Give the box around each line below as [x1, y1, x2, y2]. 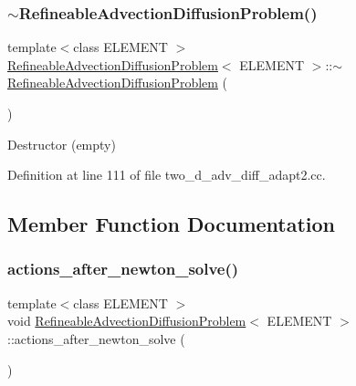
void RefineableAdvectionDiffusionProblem [7, 311, 246, 330]
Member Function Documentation [7, 210, 336, 238]
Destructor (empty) [7, 134, 116, 153]
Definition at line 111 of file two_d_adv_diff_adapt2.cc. [7, 165, 326, 184]
